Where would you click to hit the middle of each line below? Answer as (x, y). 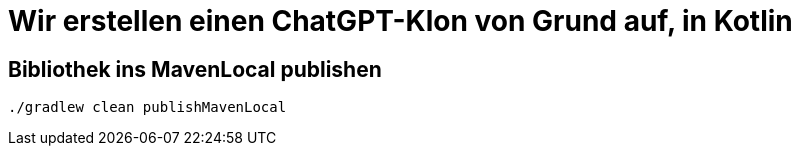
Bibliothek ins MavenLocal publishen (195, 69)
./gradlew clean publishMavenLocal (147, 107)
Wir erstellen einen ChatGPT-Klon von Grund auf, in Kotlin (400, 21)
